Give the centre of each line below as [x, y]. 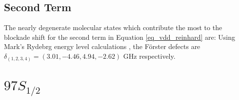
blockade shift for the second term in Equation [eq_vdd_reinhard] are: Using [119, 37]
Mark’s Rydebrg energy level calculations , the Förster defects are [102, 46]
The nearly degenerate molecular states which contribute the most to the [113, 27]
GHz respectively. [149, 56]
